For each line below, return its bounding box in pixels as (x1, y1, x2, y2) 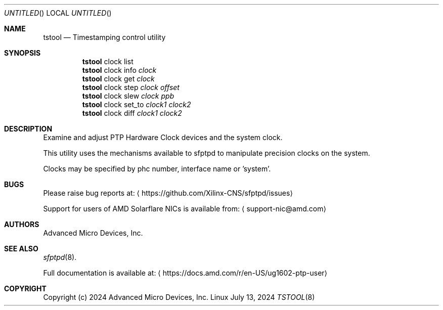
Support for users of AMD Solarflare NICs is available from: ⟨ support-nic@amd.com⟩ (43, 204, 326, 213)
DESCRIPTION (4, 124, 53, 133)
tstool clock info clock (82, 66, 157, 74)
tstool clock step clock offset (82, 83, 180, 92)
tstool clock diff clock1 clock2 (82, 109, 182, 117)
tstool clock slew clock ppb (82, 92, 174, 100)
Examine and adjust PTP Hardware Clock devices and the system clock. (43, 133, 283, 142)
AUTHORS (4, 220, 39, 229)
